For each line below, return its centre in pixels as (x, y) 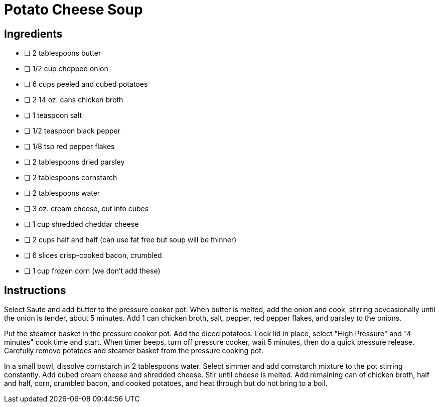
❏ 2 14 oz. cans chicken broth (74, 100)
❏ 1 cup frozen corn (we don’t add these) (92, 271)
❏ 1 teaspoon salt (53, 115)
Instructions (35, 290)
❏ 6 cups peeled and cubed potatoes (86, 84)
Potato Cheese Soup (74, 10)
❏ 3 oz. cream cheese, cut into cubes (87, 209)
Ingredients (33, 34)
